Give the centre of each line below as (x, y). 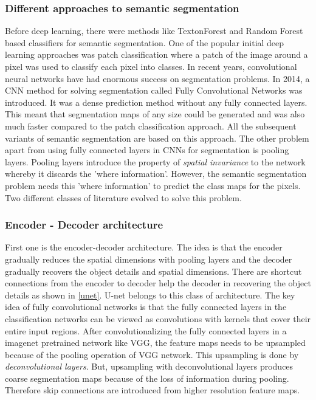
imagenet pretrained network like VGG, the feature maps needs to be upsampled (155, 343)
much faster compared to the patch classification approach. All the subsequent (151, 126)
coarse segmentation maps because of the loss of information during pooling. (147, 378)
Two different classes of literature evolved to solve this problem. (123, 197)
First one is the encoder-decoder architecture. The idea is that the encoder (144, 247)
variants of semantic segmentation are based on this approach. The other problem (157, 138)
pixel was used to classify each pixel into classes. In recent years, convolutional (151, 66)
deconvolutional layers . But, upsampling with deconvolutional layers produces (149, 366)
